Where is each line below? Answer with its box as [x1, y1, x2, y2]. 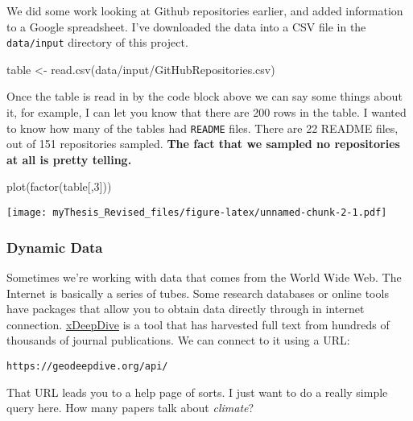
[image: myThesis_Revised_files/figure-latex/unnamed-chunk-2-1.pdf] [6, 207, 387, 219]
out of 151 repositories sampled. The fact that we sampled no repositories [6, 135, 400, 152]
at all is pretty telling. [6, 151, 132, 167]
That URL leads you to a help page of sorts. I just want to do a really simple [6, 383, 388, 400]
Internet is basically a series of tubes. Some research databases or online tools [6, 284, 389, 301]
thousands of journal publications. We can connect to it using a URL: [6, 332, 350, 349]
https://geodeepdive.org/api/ [6, 360, 168, 372]
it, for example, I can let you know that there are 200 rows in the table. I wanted [6, 104, 407, 121]
